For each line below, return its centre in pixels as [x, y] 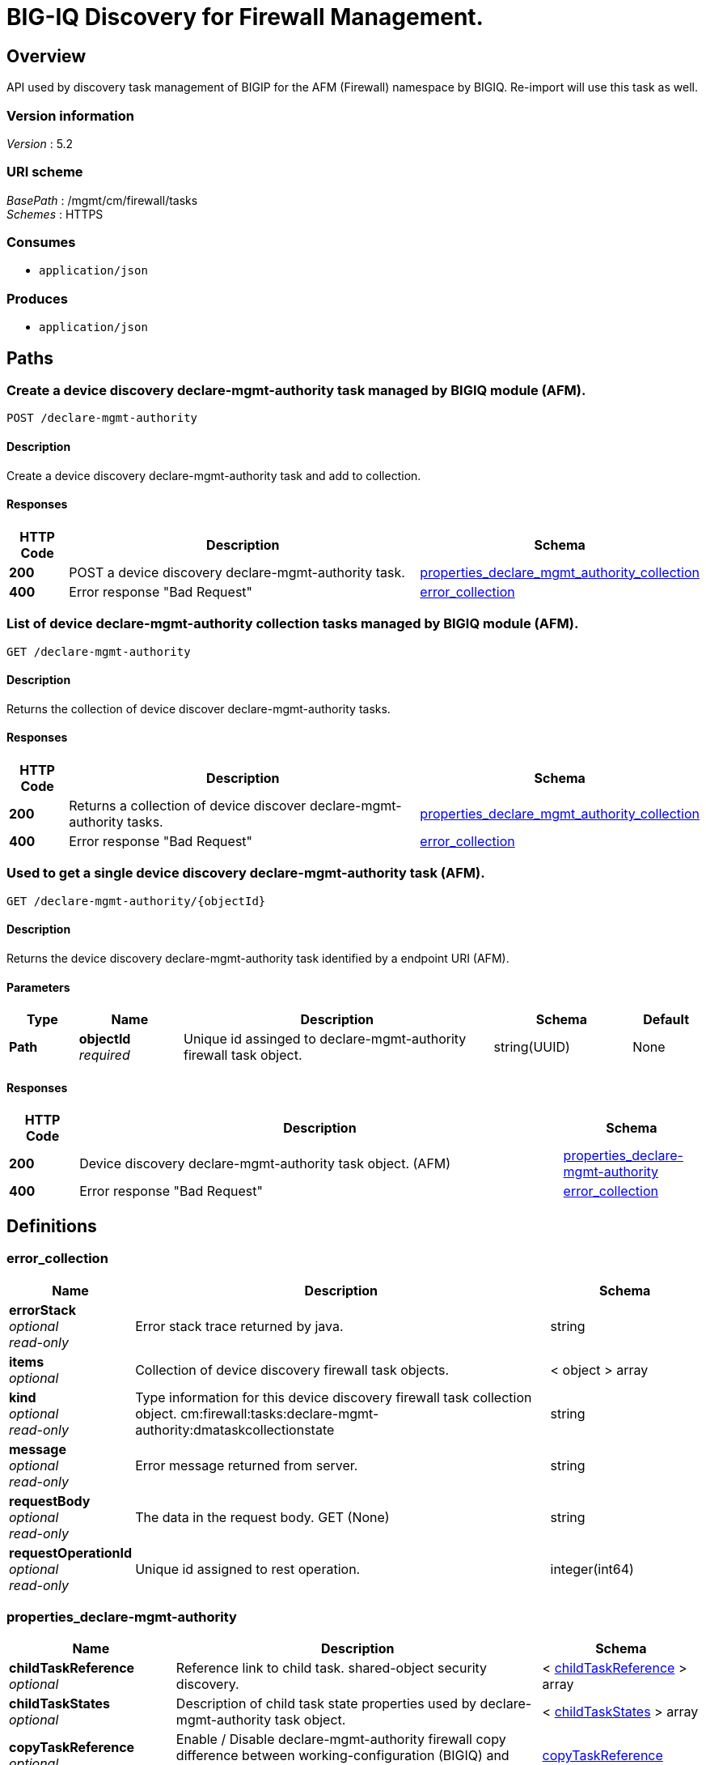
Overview [47, 56]
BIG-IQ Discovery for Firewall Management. [245, 17]
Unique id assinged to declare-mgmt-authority [325, 1039]
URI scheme [45, 172]
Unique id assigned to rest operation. [248, 1569]
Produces [37, 298]
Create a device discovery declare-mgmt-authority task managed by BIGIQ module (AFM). [296, 391]
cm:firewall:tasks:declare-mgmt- [280, 1413]
